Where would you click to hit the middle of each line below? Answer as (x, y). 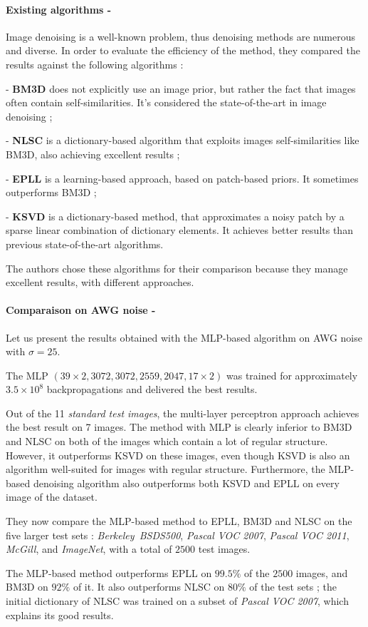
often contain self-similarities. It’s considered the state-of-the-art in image (166, 102)
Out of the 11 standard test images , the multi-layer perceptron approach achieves (183, 413)
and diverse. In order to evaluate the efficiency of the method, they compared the (183, 50)
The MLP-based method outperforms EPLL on (109, 572)
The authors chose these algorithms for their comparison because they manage (177, 268)
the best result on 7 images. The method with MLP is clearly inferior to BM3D (179, 427)
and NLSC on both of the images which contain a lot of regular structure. (167, 441)
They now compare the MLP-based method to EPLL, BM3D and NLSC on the (179, 521)
